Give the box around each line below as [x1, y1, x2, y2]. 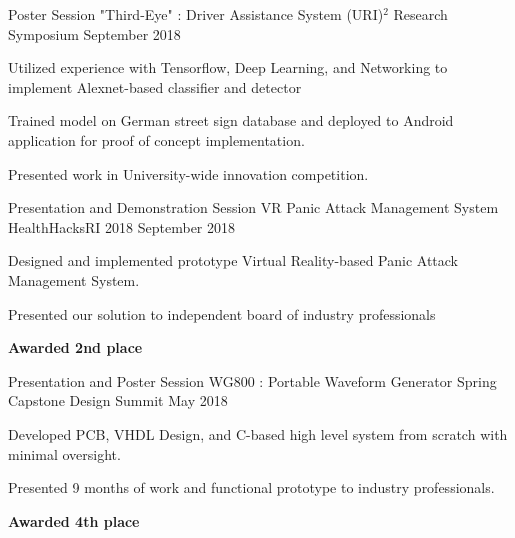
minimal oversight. [8, 443, 121, 464]
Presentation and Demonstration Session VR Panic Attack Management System [8, 197, 499, 218]
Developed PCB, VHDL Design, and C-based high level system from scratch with [8, 423, 508, 444]
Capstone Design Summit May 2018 [8, 390, 228, 411]
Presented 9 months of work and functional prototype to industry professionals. [8, 477, 495, 498]
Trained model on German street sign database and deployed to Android [8, 110, 454, 131]
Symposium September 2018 [8, 23, 181, 44]
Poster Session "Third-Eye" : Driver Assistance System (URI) [8, 4, 384, 24]
